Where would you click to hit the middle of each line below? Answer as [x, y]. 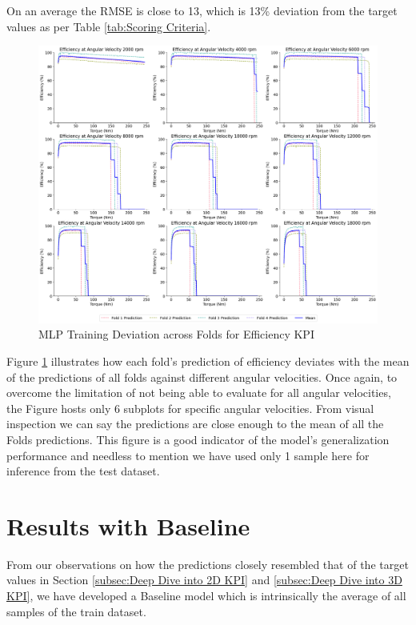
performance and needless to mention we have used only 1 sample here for [188, 455]
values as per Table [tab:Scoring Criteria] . [109, 26]
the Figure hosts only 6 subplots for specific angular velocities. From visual [190, 408]
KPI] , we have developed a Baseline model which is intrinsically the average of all [206, 595]
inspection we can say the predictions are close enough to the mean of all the [195, 424]
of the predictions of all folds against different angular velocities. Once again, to [202, 377]
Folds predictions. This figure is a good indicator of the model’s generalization [198, 439]
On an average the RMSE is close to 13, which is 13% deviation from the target [202, 10]
